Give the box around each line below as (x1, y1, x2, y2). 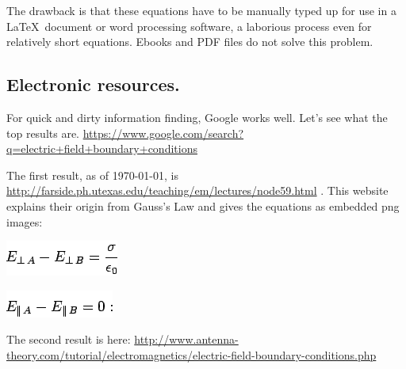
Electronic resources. (6, 72, 180, 97)
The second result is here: (6, 331, 131, 348)
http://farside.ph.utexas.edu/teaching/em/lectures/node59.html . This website (6, 182, 389, 199)
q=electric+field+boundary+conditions (6, 140, 197, 157)
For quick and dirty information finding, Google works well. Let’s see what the (6, 108, 388, 125)
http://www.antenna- (134, 331, 239, 348)
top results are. (6, 124, 80, 141)
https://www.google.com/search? (82, 124, 244, 141)
